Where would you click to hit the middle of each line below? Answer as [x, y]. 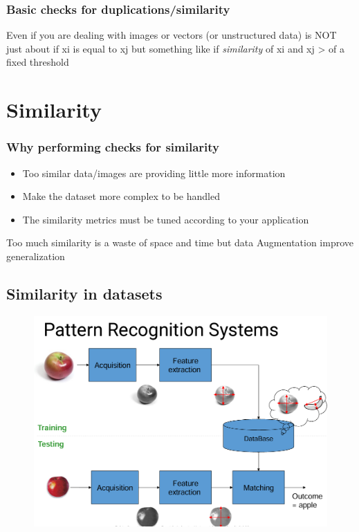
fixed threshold [38, 62]
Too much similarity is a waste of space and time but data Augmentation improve [180, 242]
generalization [36, 256]
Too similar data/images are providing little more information [154, 173]
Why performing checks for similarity [113, 147]
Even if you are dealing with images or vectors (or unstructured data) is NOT [172, 35]
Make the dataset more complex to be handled [121, 196]
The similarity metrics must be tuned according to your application [166, 219]
